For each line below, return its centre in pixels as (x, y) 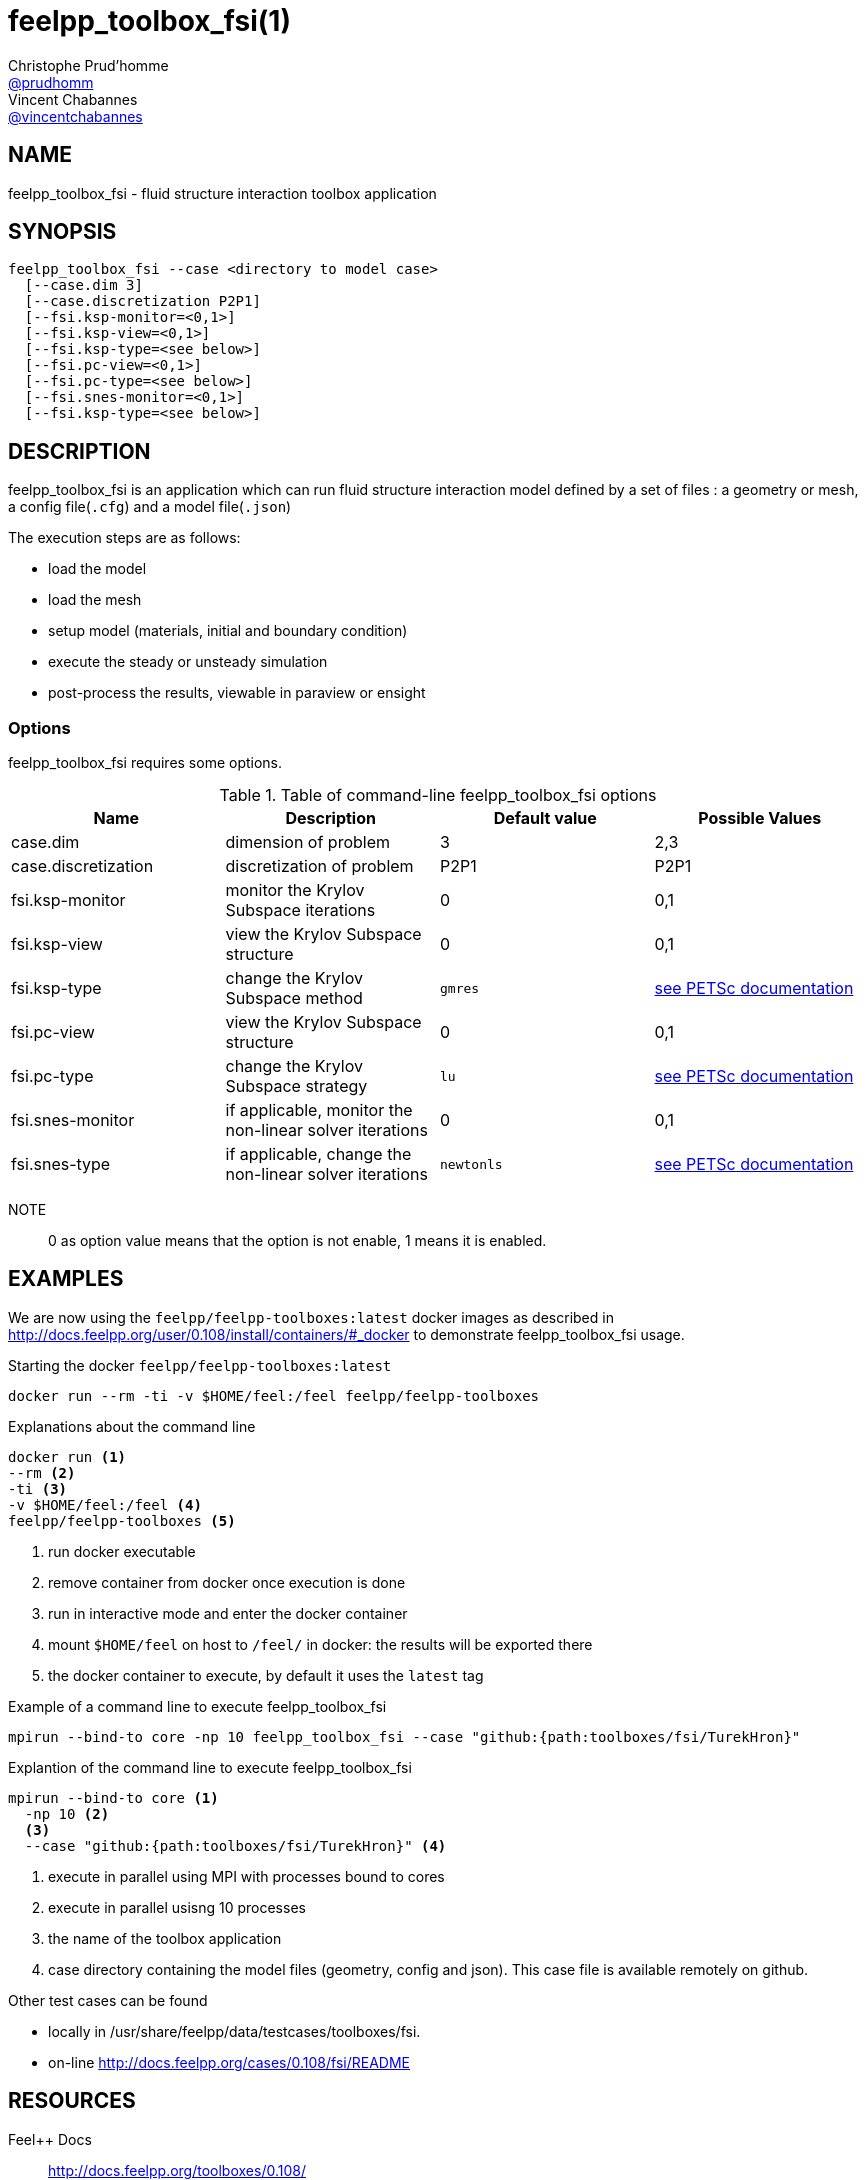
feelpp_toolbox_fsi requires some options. (145, 763)
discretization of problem (319, 866)
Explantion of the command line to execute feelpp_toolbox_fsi (210, 1767)
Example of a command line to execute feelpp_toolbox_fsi (197, 1706)
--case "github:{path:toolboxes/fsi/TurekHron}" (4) (235, 1845)
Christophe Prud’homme (88, 65)
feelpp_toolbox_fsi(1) (149, 21)
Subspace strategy (296, 1086)
